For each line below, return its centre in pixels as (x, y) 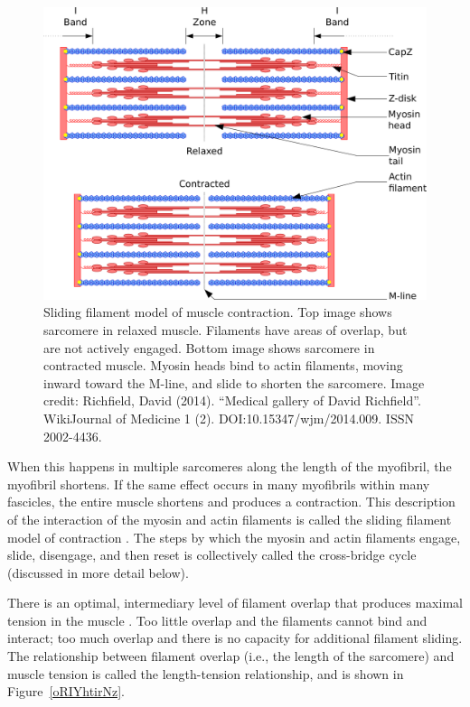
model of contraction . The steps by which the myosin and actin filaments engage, (234, 537)
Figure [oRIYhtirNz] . (66, 691)
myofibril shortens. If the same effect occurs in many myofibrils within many (219, 484)
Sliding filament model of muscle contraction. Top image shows (218, 312)
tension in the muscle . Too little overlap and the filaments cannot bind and (217, 620)
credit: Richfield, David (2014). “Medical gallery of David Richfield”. (232, 400)
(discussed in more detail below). (98, 572)
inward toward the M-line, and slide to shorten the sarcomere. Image (234, 382)
